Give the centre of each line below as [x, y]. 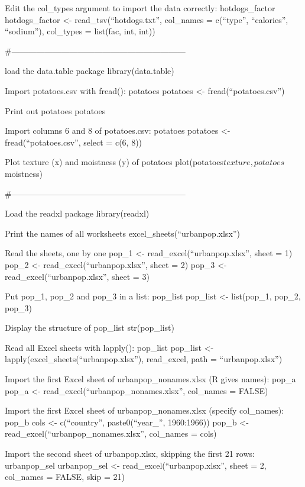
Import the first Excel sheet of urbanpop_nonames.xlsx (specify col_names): [145, 410]
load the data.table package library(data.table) [90, 71]
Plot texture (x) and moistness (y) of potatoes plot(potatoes [114, 162]
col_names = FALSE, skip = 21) [65, 477]
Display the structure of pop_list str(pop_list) [90, 328]
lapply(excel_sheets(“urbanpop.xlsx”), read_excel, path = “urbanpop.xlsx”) [144, 359]
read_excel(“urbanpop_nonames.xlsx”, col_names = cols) [111, 433]
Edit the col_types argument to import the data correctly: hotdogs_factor [140, 8]
